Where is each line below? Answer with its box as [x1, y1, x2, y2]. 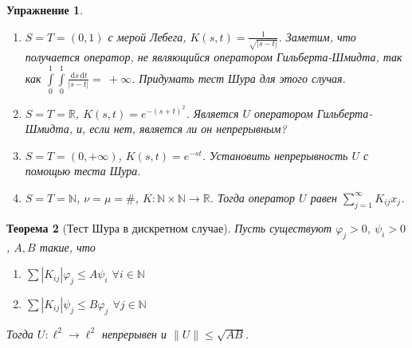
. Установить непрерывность [202, 147, 348, 163]
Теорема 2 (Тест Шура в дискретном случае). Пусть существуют [6, 219, 332, 236]
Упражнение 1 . [6, 2, 84, 18]
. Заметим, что [278, 28, 356, 45]
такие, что [39, 238, 96, 255]
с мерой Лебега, [108, 28, 186, 45]
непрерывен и [101, 325, 167, 342]
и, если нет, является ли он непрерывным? [77, 120, 287, 137]
